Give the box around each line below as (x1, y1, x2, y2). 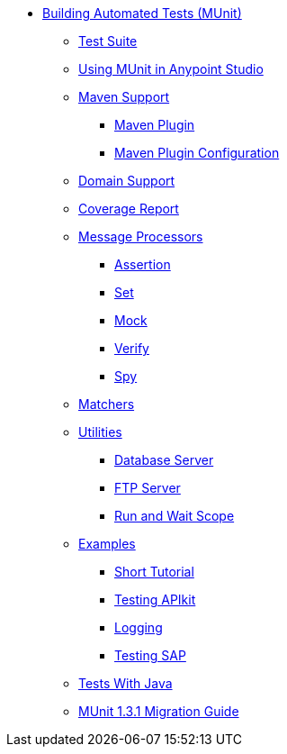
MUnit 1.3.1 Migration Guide (78, 704, 239, 719)
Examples (78, 536, 136, 551)
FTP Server (114, 480, 181, 495)
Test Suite (78, 33, 138, 49)
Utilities (78, 424, 122, 440)
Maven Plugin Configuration (114, 145, 280, 160)
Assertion (114, 257, 171, 272)
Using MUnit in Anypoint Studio (78, 61, 264, 77)
